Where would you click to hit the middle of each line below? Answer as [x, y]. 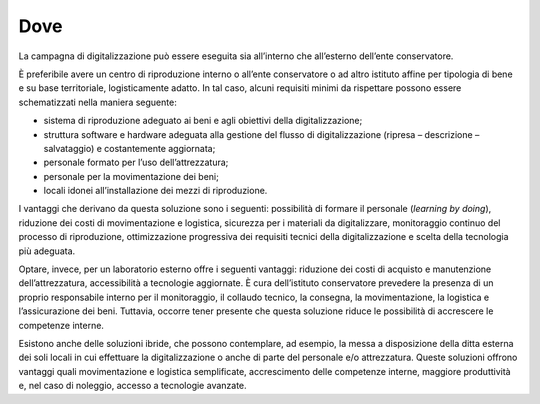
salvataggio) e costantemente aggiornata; [129, 148]
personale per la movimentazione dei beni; [131, 176]
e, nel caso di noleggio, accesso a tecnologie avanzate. [132, 386]
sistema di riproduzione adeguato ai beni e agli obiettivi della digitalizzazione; [203, 121]
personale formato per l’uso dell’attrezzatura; [136, 162]
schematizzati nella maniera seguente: [97, 102]
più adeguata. [47, 251]
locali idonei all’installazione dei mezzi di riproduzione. [155, 191]
